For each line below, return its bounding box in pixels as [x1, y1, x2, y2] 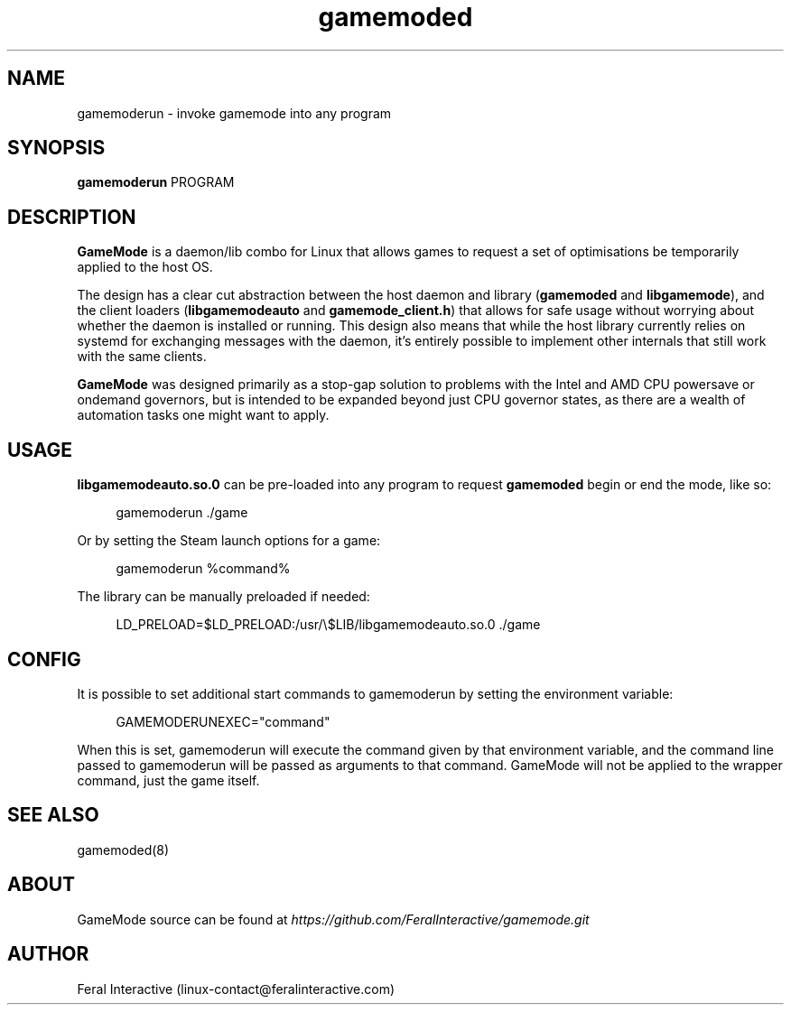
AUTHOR [7, 942, 89, 966]
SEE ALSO [7, 803, 99, 827]
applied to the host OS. [77, 259, 213, 275]
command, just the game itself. [77, 772, 260, 788]
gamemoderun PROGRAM [77, 174, 235, 190]
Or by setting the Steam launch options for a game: [77, 533, 381, 549]
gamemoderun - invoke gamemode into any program [77, 105, 392, 121]
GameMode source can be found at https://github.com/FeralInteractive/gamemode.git [77, 911, 590, 927]
